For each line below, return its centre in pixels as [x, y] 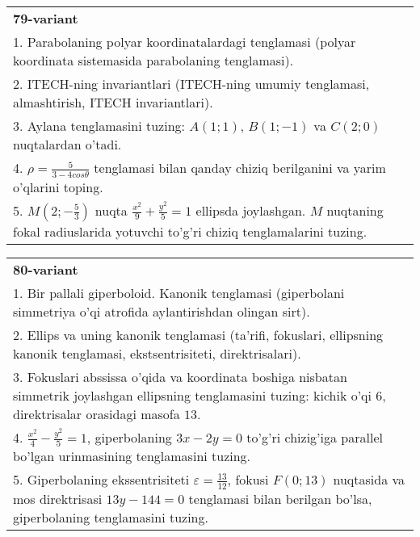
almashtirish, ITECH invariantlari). [113, 102]
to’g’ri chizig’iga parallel [315, 437]
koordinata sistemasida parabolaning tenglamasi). [153, 60]
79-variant [46, 18]
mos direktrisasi [58, 498]
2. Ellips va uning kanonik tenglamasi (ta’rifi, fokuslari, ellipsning [198, 334]
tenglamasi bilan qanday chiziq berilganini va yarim [240, 168]
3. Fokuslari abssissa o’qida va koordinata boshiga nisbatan [180, 376]
